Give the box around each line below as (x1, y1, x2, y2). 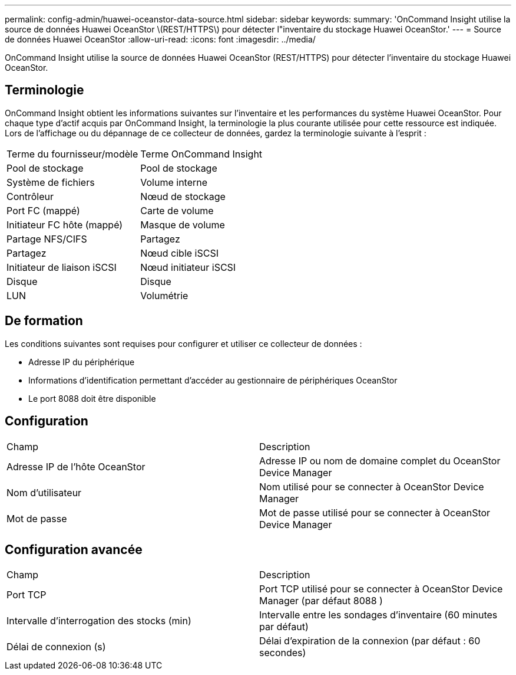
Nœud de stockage (140, 190, 226, 202)
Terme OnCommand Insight (140, 148, 263, 160)
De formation (5, 313, 83, 329)
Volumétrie (140, 289, 188, 302)
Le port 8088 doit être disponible (28, 393, 156, 404)
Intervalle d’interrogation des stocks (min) (6, 615, 191, 627)
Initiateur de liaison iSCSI (6, 261, 117, 273)
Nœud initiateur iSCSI (140, 261, 236, 273)
